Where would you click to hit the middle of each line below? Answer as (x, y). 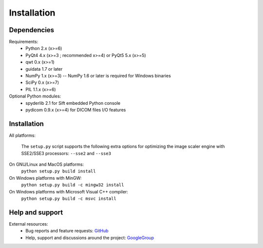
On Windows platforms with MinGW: (45, 178)
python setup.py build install (58, 171)
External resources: (28, 224)
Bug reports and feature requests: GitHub (67, 231)
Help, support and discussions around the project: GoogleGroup (90, 238)
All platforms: (22, 135)
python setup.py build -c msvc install (69, 199)
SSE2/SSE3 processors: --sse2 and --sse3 (66, 153)
